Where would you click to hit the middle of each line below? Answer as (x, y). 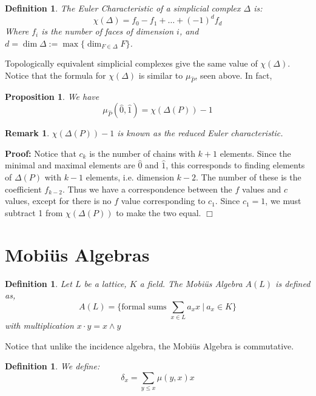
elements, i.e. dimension (130, 177)
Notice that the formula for (55, 75)
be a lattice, (105, 283)
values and (262, 189)
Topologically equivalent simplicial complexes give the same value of (131, 63)
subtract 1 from (34, 212)
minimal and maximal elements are (70, 165)
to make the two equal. (159, 212)
